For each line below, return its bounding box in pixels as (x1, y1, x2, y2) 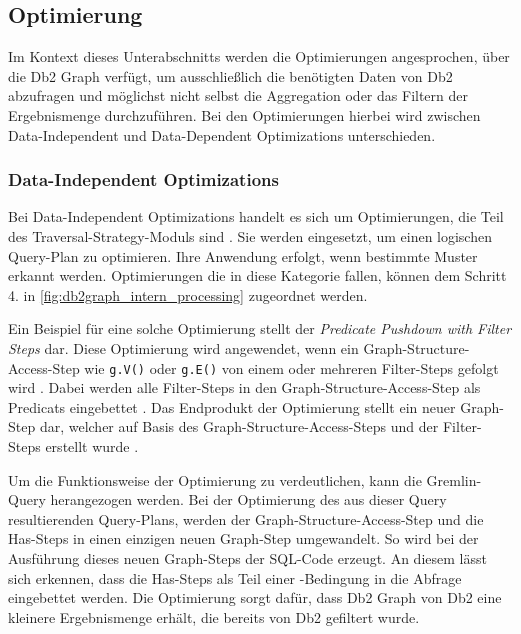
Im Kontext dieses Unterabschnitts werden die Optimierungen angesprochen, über (8, 46, 510, 67)
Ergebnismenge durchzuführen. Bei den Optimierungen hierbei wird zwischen (8, 104, 481, 125)
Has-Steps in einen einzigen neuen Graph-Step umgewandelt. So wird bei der (8, 528, 479, 549)
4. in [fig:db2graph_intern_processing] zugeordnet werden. (8, 284, 368, 305)
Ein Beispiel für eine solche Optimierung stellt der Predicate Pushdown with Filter (8, 318, 512, 339)
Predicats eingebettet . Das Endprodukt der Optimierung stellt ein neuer (8, 396, 456, 417)
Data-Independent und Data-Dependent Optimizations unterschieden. (8, 124, 436, 145)
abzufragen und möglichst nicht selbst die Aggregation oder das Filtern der (8, 85, 468, 106)
